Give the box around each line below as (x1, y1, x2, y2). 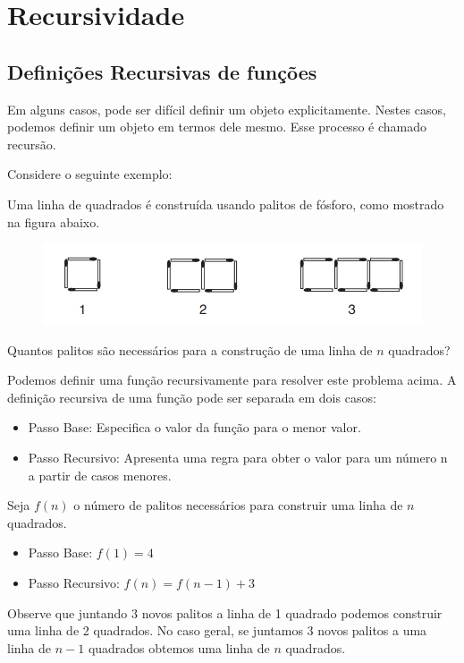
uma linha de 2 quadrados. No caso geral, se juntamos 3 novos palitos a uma (7, 621, 427, 640)
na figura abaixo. (7, 212, 100, 231)
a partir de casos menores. (28, 465, 172, 484)
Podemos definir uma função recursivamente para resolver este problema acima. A (7, 370, 457, 389)
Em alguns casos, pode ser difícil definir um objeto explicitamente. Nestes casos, (7, 99, 446, 118)
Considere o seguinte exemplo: (7, 165, 173, 183)
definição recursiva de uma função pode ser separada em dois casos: (7, 387, 376, 406)
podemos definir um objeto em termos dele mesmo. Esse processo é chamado (7, 117, 426, 136)
